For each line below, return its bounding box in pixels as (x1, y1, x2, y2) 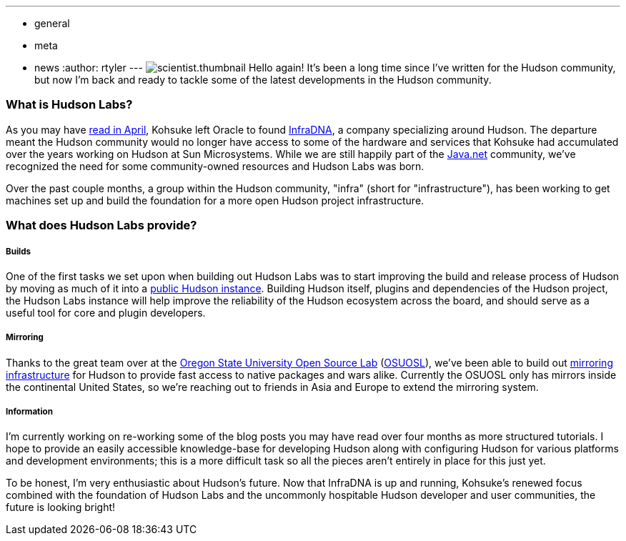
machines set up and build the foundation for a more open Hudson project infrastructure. (6, 194, 424, 207)
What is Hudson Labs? (6, 97, 133, 112)
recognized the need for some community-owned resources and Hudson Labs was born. (6, 159, 424, 172)
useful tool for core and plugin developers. (6, 306, 206, 319)
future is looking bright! (6, 501, 116, 514)
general (34, 17, 70, 29)
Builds (6, 246, 31, 257)
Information (6, 407, 53, 417)
